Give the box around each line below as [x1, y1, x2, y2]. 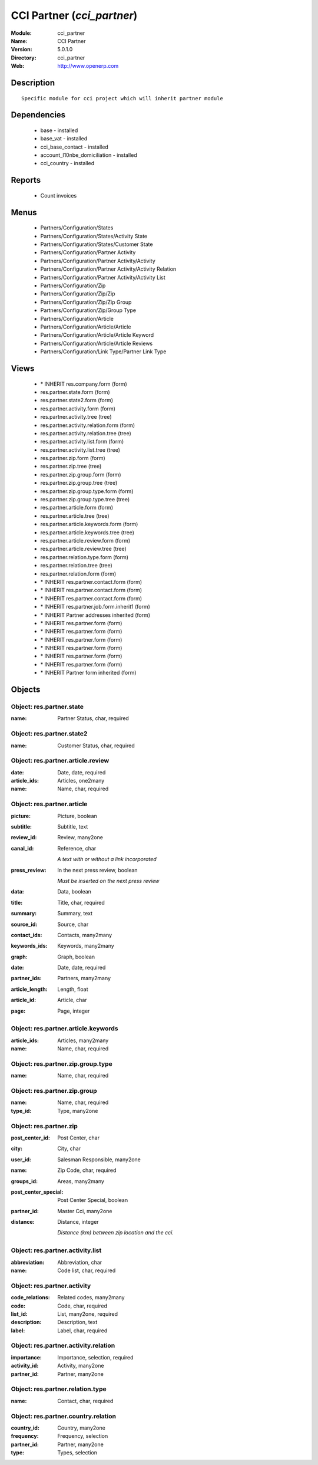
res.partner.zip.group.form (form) [40, 471, 121, 478]
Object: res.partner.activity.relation [11, 1342, 115, 1350]
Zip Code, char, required [57, 1167, 117, 1174]
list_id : [11, 1310, 28, 1318]
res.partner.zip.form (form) [40, 455, 105, 462]
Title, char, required [57, 899, 105, 906]
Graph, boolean [57, 953, 95, 960]
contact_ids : [11, 931, 42, 938]
